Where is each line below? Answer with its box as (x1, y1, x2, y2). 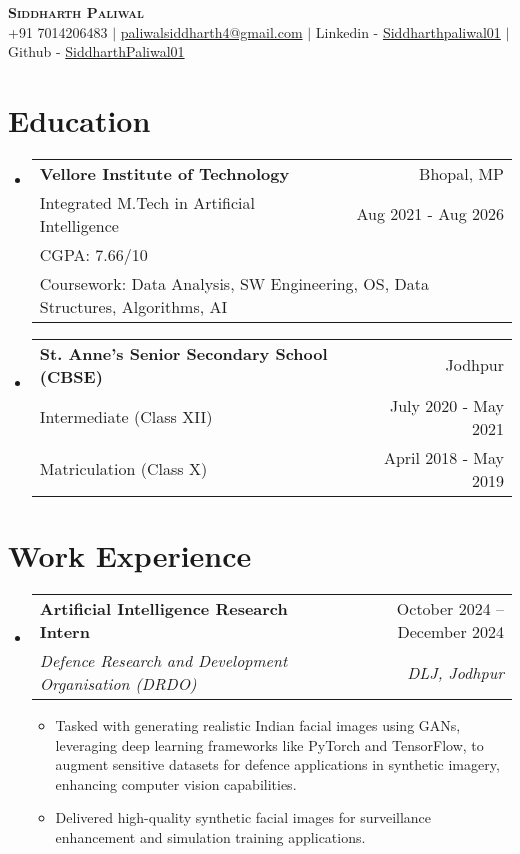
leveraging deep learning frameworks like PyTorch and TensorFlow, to (55, 734, 484, 755)
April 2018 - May (383, 445, 504, 469)
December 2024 (397, 620, 504, 644)
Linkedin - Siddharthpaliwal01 (315, 21, 501, 42)
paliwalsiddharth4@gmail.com (120, 21, 303, 42)
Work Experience (8, 535, 252, 576)
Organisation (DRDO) (39, 672, 197, 696)
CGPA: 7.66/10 (39, 242, 148, 266)
